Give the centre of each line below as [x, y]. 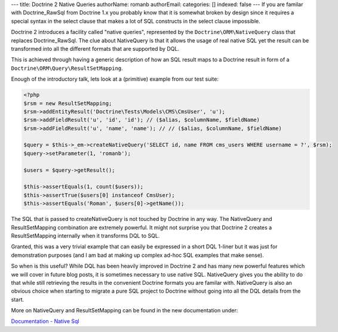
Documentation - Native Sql [45, 321]
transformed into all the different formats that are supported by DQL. [95, 48]
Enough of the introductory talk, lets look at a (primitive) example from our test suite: [115, 79]
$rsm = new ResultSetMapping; [68, 103]
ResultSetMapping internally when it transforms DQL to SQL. [85, 235]
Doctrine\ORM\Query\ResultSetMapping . [67, 68]
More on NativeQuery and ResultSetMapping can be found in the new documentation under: [125, 311]
